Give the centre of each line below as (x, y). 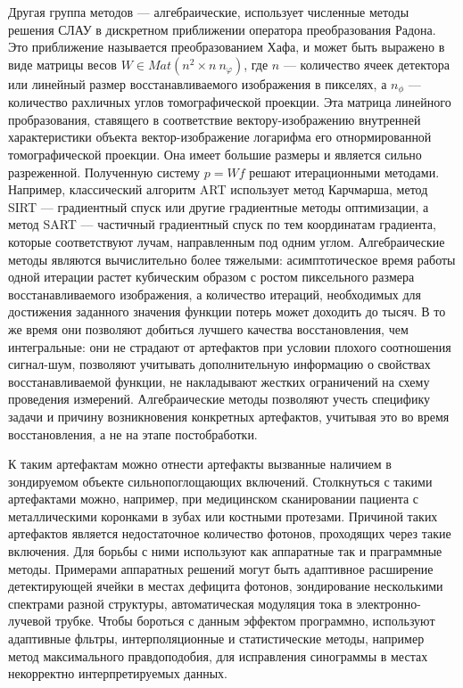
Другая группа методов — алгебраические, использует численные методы (209, 12)
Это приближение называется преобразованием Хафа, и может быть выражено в (227, 47)
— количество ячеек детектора (366, 64)
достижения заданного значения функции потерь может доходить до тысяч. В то (227, 311)
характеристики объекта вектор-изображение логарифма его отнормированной (220, 137)
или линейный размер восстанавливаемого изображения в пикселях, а (198, 83)
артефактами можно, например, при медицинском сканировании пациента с (214, 499)
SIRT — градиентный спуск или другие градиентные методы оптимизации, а (219, 206)
